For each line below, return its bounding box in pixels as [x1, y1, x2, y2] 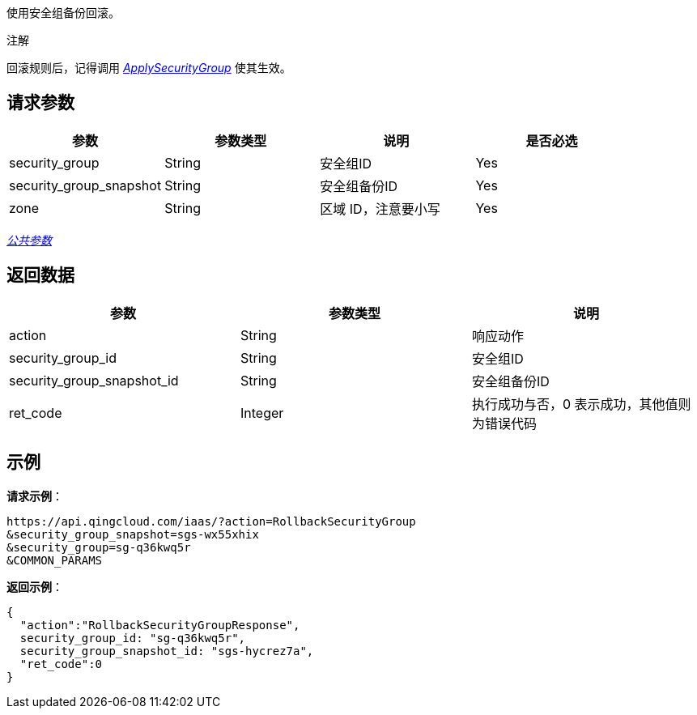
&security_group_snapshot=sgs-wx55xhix [6, 527, 259, 541]
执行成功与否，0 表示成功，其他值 [471, 395, 678, 412]
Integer [240, 404, 284, 421]
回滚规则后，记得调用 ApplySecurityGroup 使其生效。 [6, 61, 291, 74]
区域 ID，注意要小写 [320, 200, 440, 217]
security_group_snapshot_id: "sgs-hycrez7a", [19, 644, 314, 658]
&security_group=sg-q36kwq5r [6, 540, 191, 554]
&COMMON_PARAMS [6, 553, 103, 567]
